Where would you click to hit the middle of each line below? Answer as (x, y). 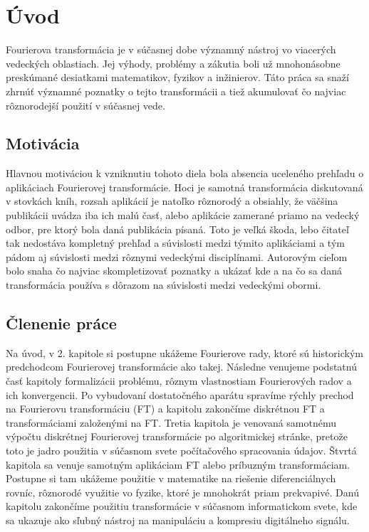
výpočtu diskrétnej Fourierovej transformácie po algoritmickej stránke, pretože (177, 436)
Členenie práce (61, 323)
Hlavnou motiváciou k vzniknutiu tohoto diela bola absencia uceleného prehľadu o (185, 173)
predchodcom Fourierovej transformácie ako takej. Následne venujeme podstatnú (181, 367)
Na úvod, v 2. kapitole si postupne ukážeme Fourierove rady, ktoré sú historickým (184, 352)
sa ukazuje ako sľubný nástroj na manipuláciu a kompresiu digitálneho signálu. (178, 520)
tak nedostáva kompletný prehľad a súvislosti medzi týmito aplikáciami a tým (175, 243)
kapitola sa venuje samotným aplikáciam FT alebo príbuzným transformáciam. (178, 464)
